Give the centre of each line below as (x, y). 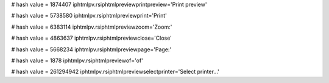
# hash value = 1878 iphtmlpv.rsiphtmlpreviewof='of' (77, 60)
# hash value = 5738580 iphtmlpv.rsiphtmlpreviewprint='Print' (89, 16)
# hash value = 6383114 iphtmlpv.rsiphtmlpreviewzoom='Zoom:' (92, 27)
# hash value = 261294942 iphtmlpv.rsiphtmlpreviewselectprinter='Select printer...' (115, 72)
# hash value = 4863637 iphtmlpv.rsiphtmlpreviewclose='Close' (91, 38)
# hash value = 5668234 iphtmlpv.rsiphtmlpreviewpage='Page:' (91, 49)
